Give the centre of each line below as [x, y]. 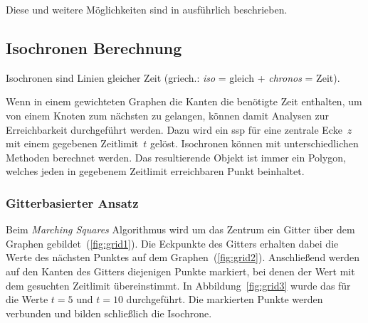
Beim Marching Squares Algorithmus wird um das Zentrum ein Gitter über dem [180, 229]
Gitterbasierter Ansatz [72, 202]
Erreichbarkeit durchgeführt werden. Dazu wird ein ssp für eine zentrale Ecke [174, 129]
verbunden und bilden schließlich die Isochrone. [109, 313]
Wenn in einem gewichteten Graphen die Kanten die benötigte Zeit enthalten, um [184, 101]
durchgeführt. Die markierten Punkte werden [225, 299]
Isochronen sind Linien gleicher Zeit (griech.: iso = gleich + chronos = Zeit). [173, 77]
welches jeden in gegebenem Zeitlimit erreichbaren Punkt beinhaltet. [155, 171]
